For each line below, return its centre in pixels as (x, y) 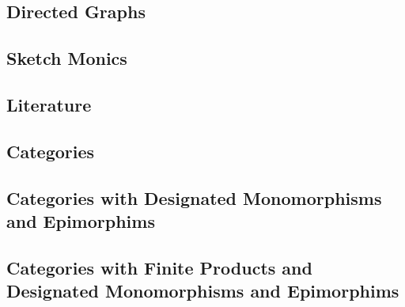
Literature (49, 104)
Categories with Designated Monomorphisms (194, 197)
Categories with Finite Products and (159, 267)
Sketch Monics (67, 58)
